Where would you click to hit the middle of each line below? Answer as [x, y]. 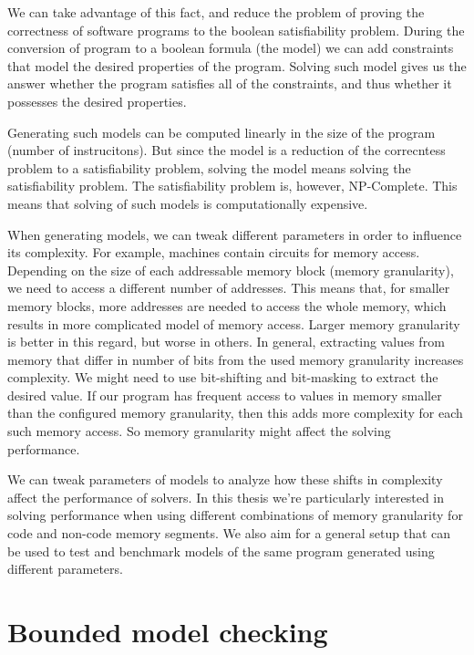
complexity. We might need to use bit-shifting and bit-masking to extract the [223, 377]
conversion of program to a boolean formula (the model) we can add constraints [231, 48]
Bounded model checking [168, 631]
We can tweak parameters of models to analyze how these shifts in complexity [225, 479]
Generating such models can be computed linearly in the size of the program [222, 132]
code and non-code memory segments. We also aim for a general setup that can [229, 533]
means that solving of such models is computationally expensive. [188, 203]
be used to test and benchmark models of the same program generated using [221, 551]
